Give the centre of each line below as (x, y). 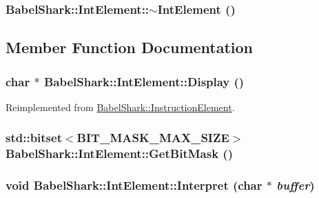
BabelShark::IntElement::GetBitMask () (119, 154)
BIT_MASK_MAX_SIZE (153, 138)
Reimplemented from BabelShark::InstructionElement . (120, 107)
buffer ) (296, 185)
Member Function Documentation (130, 47)
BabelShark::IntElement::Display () (144, 81)
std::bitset (34, 138)
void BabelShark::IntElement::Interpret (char (134, 185)
